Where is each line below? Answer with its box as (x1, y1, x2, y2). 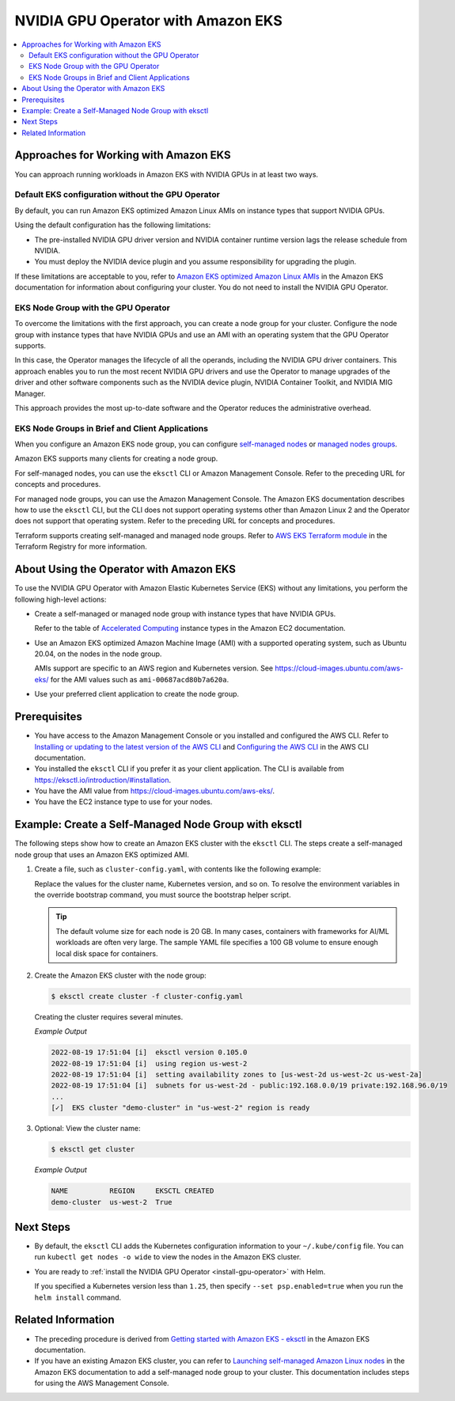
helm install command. (34, 1293, 122, 1302)
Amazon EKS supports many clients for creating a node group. (14, 454, 218, 463)
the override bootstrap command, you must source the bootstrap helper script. (34, 890, 292, 899)
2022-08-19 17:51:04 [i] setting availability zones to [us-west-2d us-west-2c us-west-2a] (51, 1070, 423, 1080)
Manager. (14, 389, 46, 398)
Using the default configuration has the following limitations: (14, 220, 211, 230)
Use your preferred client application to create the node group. (34, 689, 240, 699)
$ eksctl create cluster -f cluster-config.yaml (51, 992, 244, 1000)
